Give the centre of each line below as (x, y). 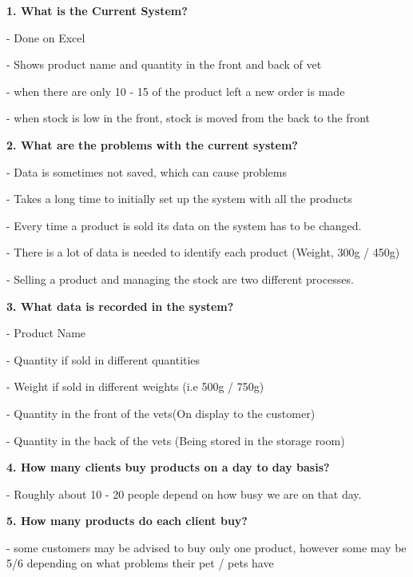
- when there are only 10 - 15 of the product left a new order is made (176, 91)
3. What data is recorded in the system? (120, 306)
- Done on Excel (46, 37)
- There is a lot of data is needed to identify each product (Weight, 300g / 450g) (203, 252)
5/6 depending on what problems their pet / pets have (140, 563)
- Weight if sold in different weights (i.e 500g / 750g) (135, 386)
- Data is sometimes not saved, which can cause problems (147, 171)
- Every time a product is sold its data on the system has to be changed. (184, 225)
